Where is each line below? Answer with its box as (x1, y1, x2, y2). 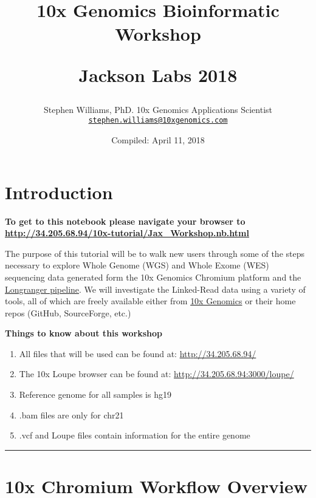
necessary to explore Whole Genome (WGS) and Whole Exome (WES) (5, 259, 269, 271)
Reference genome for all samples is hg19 (19, 388, 171, 401)
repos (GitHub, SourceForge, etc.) (5, 306, 131, 319)
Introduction (5, 179, 113, 204)
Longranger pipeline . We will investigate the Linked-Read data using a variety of (5, 282, 306, 295)
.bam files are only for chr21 (19, 408, 124, 421)
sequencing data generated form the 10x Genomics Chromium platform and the (5, 270, 301, 283)
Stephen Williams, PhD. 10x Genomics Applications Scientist (43, 103, 273, 115)
